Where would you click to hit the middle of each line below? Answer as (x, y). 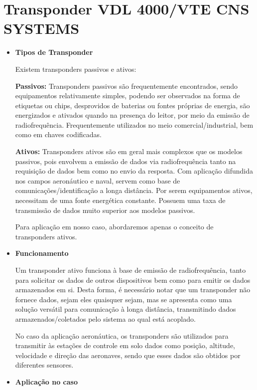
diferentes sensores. (44, 365)
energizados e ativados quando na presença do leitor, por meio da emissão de (132, 115)
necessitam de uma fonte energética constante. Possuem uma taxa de (120, 200)
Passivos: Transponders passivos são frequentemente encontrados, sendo (127, 86)
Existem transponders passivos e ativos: (76, 69)
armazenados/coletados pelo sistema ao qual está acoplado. (105, 318)
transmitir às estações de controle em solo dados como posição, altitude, (125, 345)
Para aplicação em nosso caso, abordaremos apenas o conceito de (114, 227)
